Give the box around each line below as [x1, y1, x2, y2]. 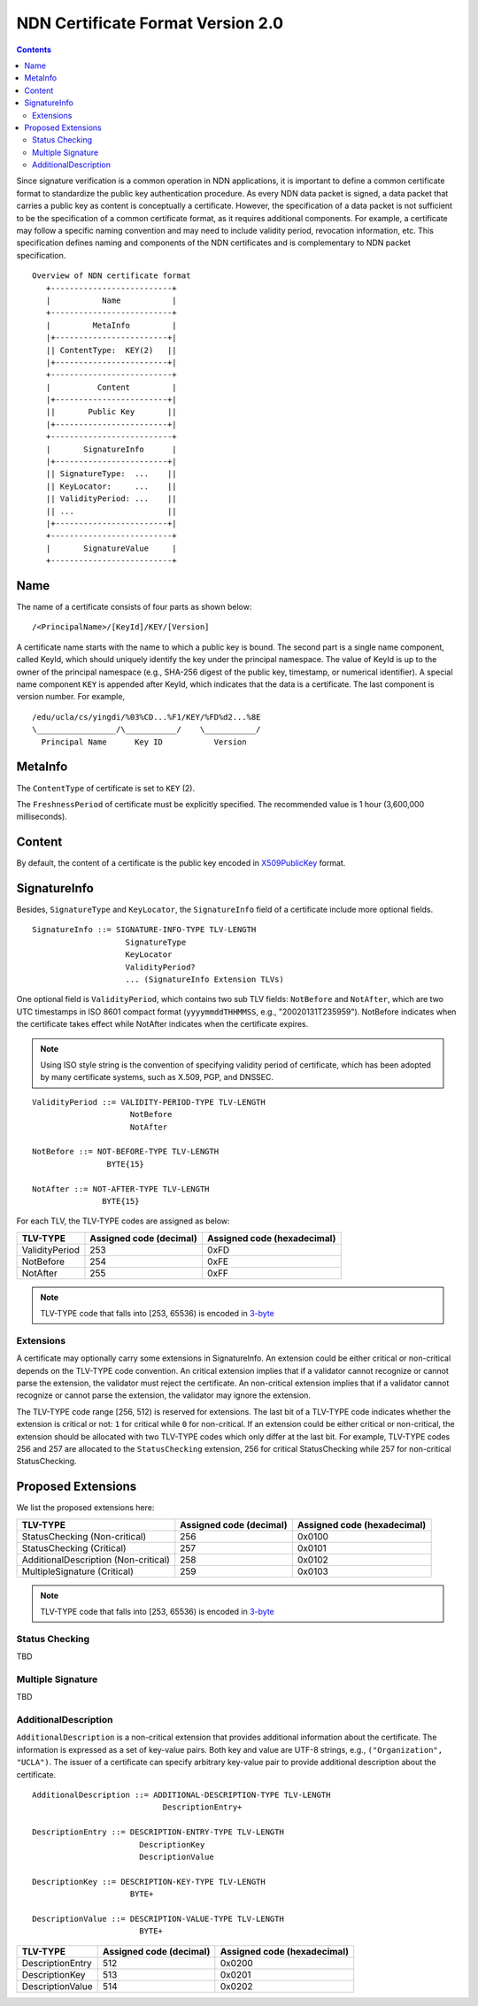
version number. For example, [16, 691, 126, 702]
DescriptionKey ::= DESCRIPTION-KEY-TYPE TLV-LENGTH [32, 1877, 266, 1886]
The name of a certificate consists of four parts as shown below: [16, 602, 252, 613]
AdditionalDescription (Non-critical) [21, 1554, 170, 1566]
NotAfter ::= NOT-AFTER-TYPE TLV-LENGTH [32, 1184, 210, 1194]
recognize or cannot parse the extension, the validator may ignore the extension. [16, 1390, 312, 1400]
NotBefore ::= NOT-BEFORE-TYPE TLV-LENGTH [32, 1146, 220, 1157]
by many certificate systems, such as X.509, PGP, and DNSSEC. [40, 1072, 274, 1083]
